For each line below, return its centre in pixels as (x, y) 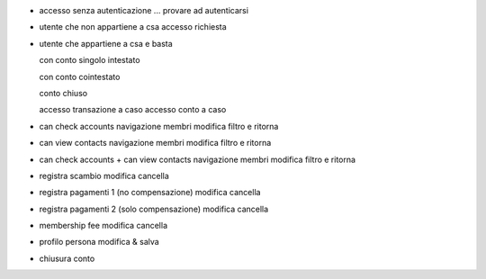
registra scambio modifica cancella (104, 175)
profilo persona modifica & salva (99, 242)
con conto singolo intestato (90, 60)
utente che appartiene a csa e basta (106, 43)
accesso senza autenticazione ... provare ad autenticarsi (144, 10)
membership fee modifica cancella (103, 226)
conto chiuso (63, 93)
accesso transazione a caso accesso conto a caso (133, 110)
